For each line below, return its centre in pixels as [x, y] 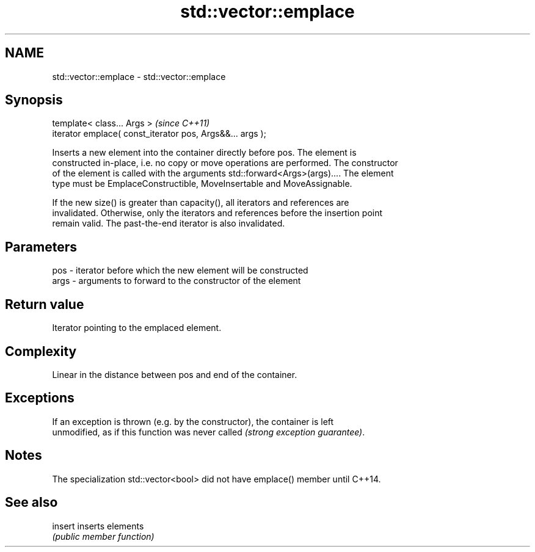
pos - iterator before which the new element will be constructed [180, 271]
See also [31, 503]
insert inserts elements [98, 526]
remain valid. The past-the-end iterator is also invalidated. [169, 223]
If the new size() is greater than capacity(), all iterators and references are [201, 203]
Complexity [41, 351]
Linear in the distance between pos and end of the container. [175, 374]
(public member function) [103, 536]
